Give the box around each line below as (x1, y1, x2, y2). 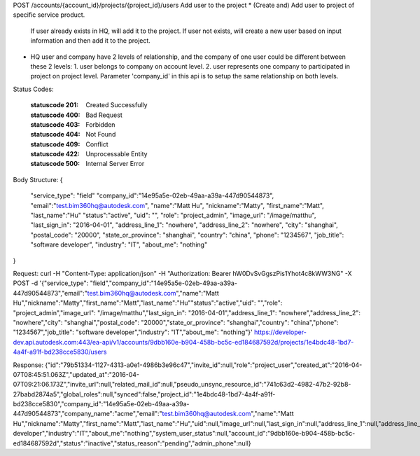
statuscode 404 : (30, 130, 80, 139)
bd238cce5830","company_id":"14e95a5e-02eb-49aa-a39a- (13, 400, 190, 408)
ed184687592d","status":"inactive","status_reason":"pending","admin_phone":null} (13, 438, 251, 448)
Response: (13, 361, 44, 369)
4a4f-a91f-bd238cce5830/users (13, 347, 107, 357)
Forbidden (85, 120, 115, 129)
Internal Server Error (85, 160, 145, 168)
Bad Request (85, 111, 122, 119)
